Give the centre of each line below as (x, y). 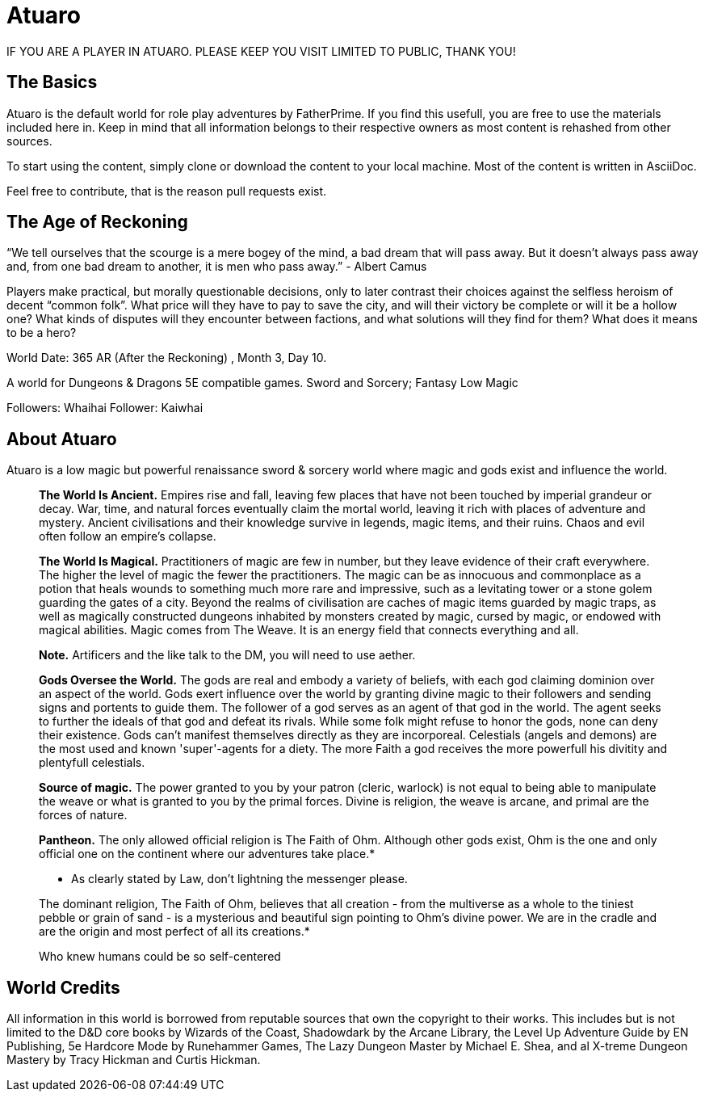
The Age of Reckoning (97, 222)
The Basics (52, 82)
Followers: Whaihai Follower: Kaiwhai (105, 408)
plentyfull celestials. (92, 763)
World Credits (63, 987)
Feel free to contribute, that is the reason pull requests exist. (167, 191)
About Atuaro (62, 439)
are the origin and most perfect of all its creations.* (174, 932)
